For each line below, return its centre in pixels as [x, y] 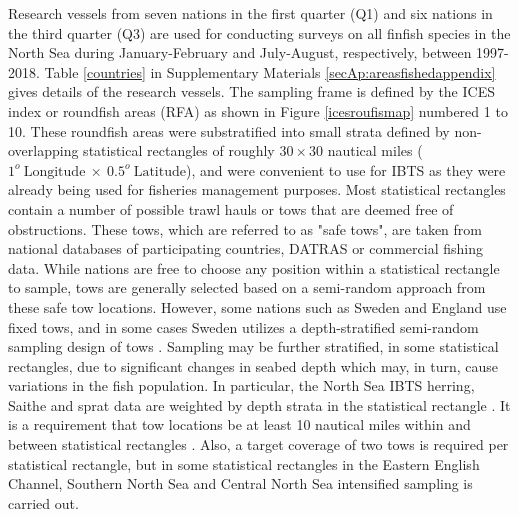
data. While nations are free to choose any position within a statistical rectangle [254, 267]
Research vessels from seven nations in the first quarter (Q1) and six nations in [250, 13]
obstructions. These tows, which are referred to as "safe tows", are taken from [245, 228]
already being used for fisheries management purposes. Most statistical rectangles [257, 189]
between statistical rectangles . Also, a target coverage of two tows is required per [258, 444]
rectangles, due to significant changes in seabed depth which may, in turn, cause [253, 365]
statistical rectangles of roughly [179, 150]
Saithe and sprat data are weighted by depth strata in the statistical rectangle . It [259, 404]
